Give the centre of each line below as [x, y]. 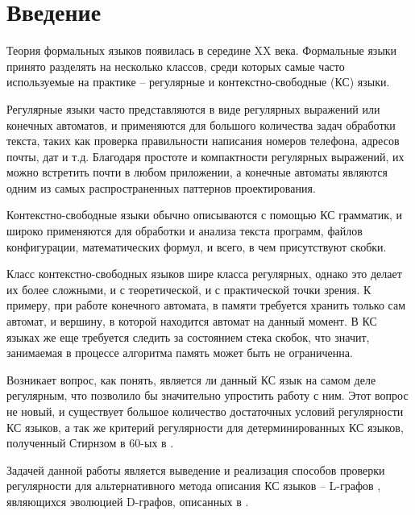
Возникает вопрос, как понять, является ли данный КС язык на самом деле [191, 379]
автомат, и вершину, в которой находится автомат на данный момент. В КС [192, 321]
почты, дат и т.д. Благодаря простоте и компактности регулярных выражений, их [205, 156]
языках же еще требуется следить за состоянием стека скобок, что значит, [188, 336]
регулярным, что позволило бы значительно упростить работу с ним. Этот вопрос [207, 395]
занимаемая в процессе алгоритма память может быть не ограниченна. [180, 353]
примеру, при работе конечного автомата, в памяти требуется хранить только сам [206, 305]
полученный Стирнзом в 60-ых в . [90, 443]
